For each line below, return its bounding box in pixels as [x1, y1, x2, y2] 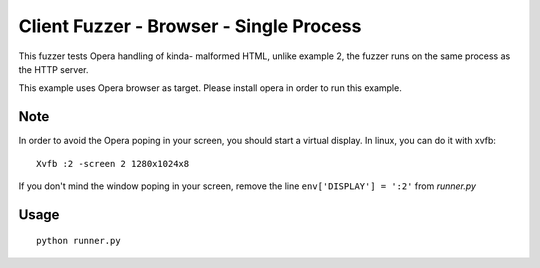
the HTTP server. [18, 63, 89, 75]
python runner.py [36, 235, 121, 247]
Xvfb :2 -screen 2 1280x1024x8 [36, 158, 190, 169]
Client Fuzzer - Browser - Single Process [18, 15, 362, 37]
